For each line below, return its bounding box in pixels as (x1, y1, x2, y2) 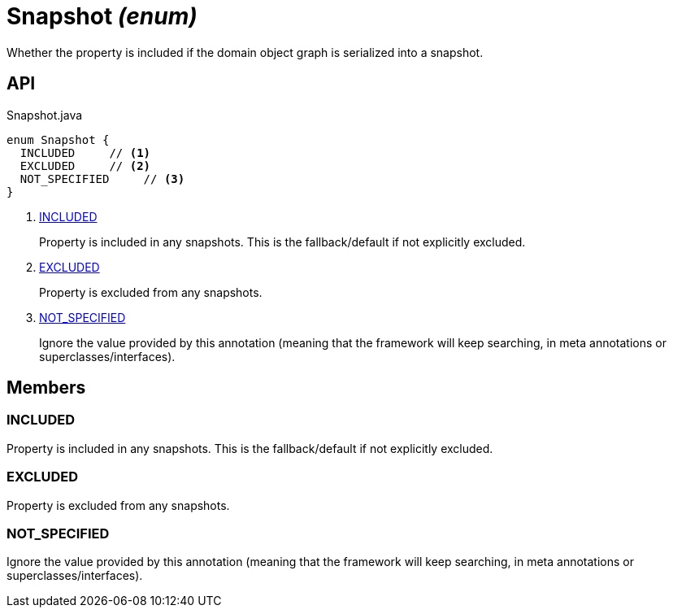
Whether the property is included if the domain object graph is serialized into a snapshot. (7, 45, 484, 59)
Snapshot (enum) (7, 2, 198, 30)
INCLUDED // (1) (20, 146, 151, 159)
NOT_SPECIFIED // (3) (20, 172, 185, 185)
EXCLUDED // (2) (20, 159, 151, 172)
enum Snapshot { (7, 133, 110, 146)
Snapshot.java (7, 107, 83, 122)
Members (7, 377, 86, 398)
